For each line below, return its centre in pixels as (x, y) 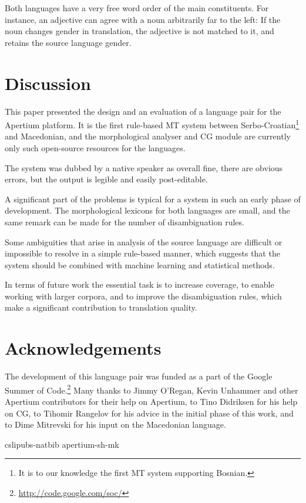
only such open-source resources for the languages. (95, 147)
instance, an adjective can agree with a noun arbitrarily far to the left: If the (143, 19)
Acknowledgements (83, 348)
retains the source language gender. (68, 42)
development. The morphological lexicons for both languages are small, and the (147, 210)
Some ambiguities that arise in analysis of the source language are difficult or (144, 241)
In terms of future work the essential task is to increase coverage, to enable (139, 284)
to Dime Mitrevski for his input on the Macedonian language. (115, 424)
